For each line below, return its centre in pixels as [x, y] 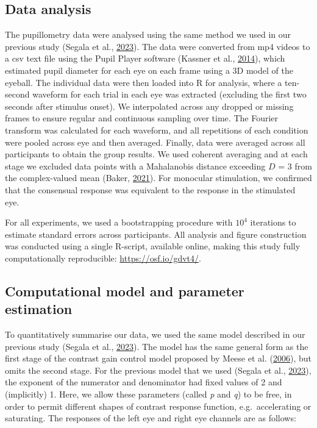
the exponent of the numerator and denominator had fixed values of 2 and [144, 382]
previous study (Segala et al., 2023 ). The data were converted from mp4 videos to [158, 46]
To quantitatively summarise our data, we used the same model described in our [155, 334]
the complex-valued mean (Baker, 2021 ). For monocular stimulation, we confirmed [158, 178]
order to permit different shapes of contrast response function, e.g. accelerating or [158, 406]
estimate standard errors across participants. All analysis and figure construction [156, 234]
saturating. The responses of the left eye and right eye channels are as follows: [151, 418]
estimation [39, 309]
